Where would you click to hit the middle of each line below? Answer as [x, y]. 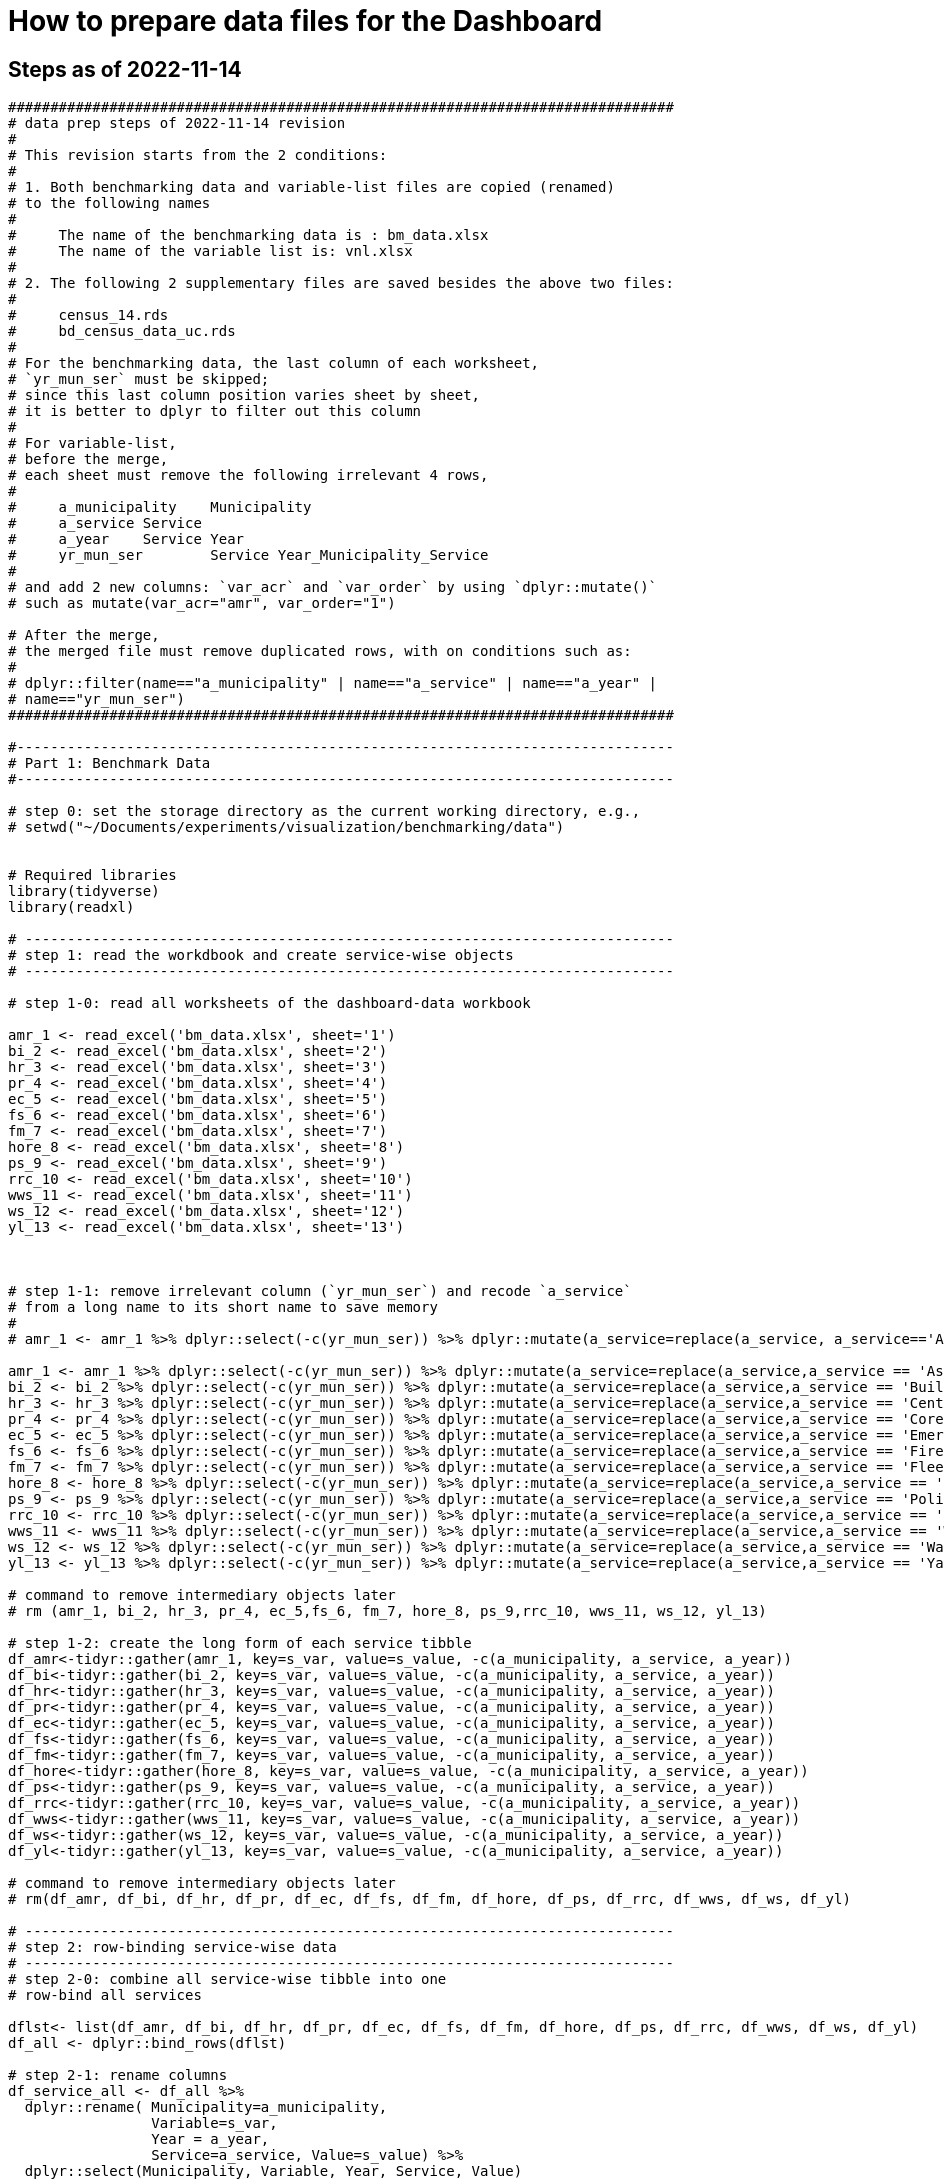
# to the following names [109, 203]
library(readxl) [71, 907]
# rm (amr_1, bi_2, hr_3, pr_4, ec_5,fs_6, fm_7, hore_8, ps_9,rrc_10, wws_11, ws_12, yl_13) [387, 1611]
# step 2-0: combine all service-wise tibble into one [227, 1979]
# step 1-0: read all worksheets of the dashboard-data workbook [269, 1003]
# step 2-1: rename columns [118, 2075]
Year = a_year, [210, 2139]
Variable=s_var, [214, 2123]
